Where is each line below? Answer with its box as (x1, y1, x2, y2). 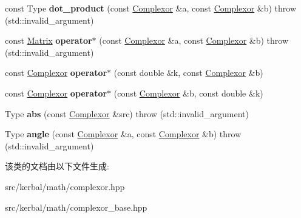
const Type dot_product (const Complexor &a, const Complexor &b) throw (5, 2, 297, 14)
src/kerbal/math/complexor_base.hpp (5, 200, 147, 213)
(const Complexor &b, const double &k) (113, 86, 263, 99)
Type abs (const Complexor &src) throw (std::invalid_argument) (5, 107, 249, 120)
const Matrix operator (5, 34, 92, 47)
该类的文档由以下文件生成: (5, 160, 109, 172)
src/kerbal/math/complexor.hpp (5, 180, 125, 192)
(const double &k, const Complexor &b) (113, 66, 263, 79)
